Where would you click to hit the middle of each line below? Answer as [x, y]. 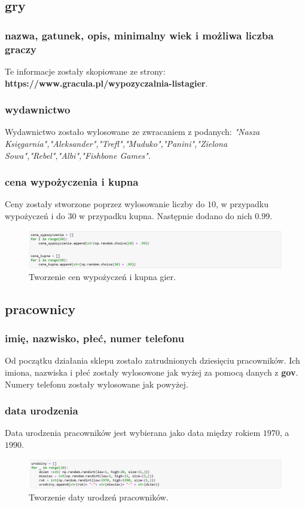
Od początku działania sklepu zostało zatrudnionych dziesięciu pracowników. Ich [152, 360]
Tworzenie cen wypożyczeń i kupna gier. [102, 276]
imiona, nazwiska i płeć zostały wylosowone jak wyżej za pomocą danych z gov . [152, 372]
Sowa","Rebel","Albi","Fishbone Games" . [78, 155]
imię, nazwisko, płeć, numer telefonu [94, 338]
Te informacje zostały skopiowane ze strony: [85, 71]
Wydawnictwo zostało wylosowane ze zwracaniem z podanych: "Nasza [132, 132]
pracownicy [40, 308]
